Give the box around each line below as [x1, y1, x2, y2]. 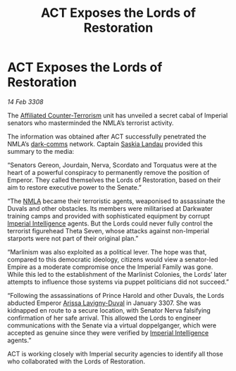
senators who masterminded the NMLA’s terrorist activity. [7, 118, 174, 127]
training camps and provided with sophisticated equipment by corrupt [7, 211, 210, 220]
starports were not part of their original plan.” [7, 234, 139, 242]
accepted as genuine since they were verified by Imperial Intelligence [7, 328, 209, 337]
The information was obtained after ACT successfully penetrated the [7, 132, 206, 141]
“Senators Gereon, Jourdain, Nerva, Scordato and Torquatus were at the [7, 160, 217, 169]
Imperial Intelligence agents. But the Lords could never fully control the [7, 219, 213, 228]
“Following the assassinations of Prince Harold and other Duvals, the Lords [7, 291, 225, 299]
